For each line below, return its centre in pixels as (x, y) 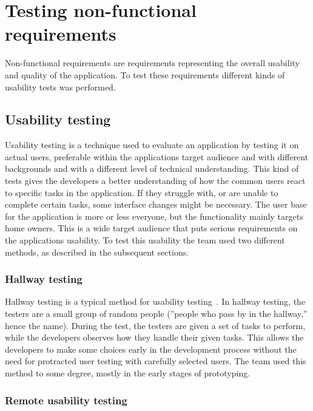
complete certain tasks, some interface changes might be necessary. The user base (156, 204)
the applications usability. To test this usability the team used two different (145, 240)
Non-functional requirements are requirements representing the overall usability (152, 63)
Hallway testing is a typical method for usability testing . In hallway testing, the (155, 301)
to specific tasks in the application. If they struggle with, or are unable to (142, 192)
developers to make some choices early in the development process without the (151, 349)
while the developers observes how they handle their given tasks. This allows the (154, 337)
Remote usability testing (66, 400)
